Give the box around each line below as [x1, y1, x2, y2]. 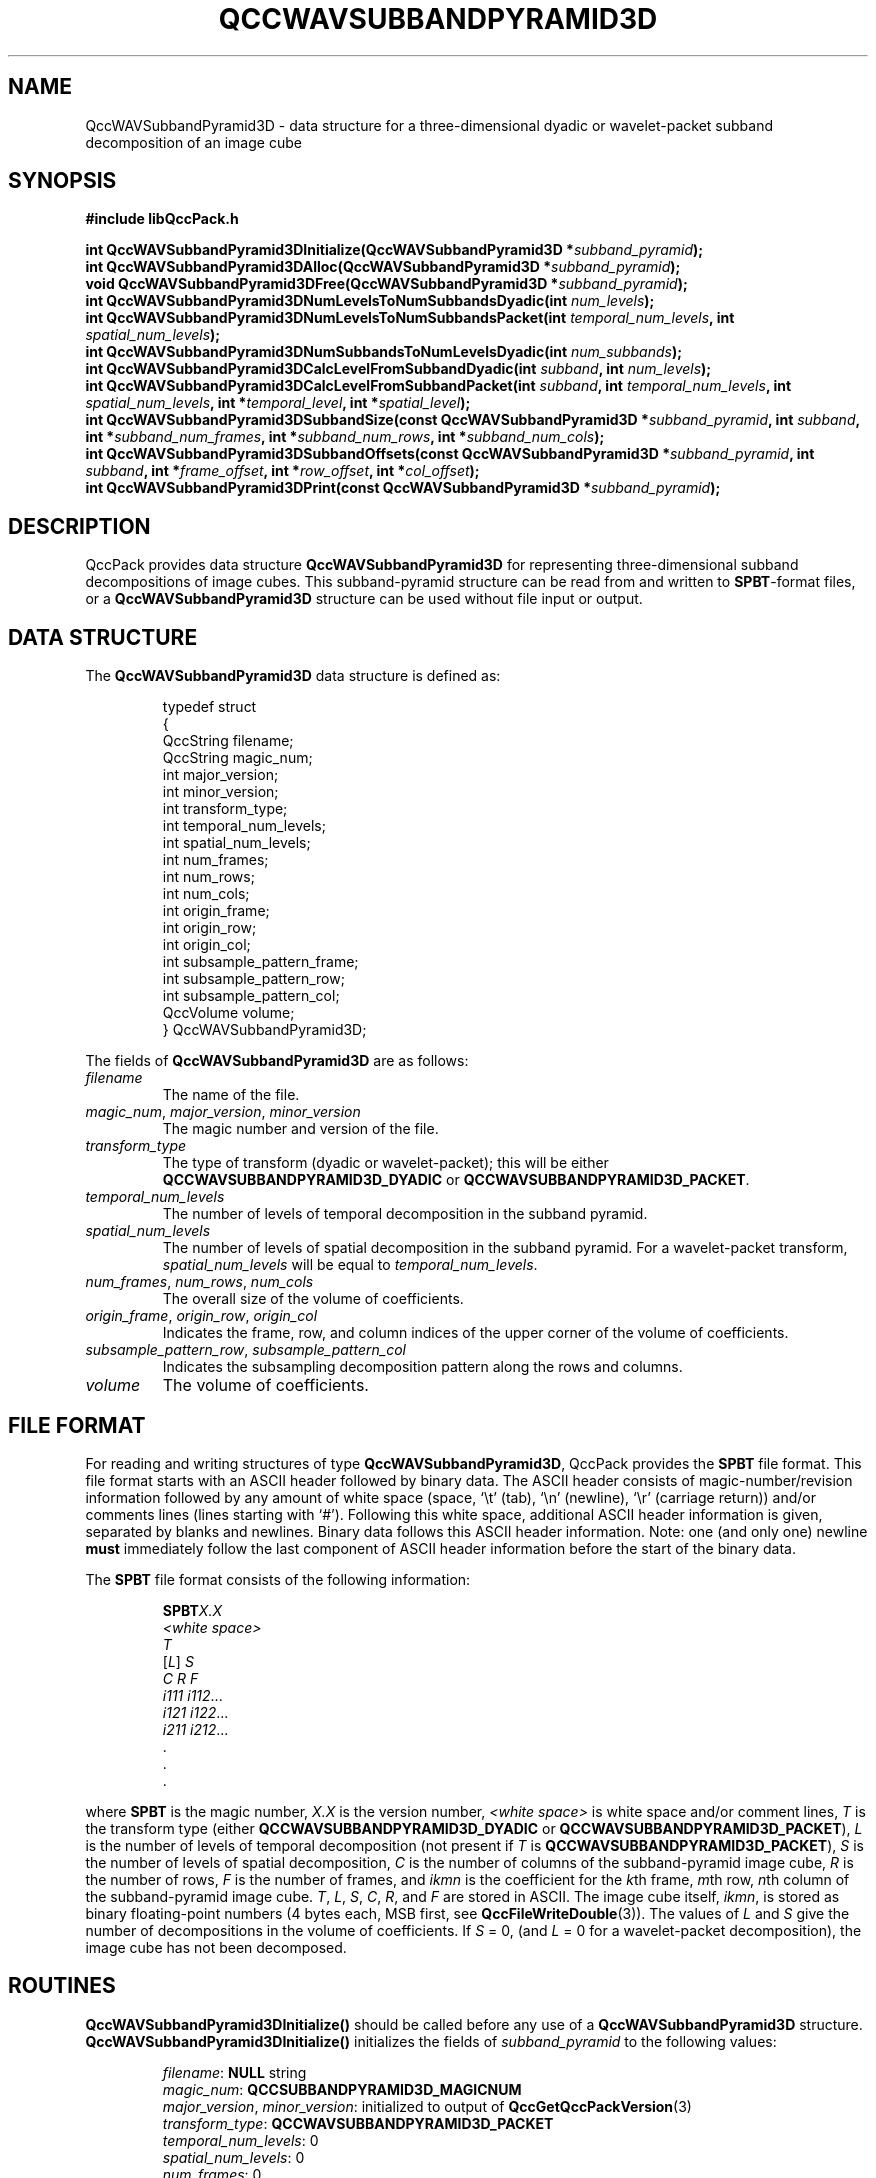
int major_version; [162, 766, 279, 784]
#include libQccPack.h [85, 210, 239, 228]
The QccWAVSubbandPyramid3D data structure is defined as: [85, 667, 501, 685]
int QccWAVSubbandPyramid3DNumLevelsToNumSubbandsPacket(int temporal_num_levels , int [85, 309, 735, 327]
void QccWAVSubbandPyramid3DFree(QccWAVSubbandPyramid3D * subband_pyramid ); [85, 275, 688, 293]
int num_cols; [162, 885, 250, 903]
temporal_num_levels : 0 [162, 2131, 319, 2149]
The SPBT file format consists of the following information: [85, 1570, 471, 1588]
